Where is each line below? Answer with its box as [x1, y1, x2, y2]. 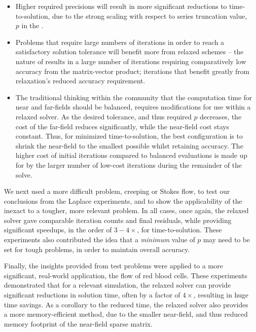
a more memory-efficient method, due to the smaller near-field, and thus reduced [4, 309, 248, 319]
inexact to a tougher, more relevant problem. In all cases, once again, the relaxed [4, 205, 249, 216]
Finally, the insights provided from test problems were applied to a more [4, 260, 223, 271]
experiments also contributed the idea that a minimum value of [4, 234, 195, 245]
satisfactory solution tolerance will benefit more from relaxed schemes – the [15, 46, 244, 57]
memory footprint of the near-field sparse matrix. [4, 318, 153, 329]
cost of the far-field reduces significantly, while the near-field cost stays [15, 121, 229, 131]
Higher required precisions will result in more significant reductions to [15, 1, 227, 11]
